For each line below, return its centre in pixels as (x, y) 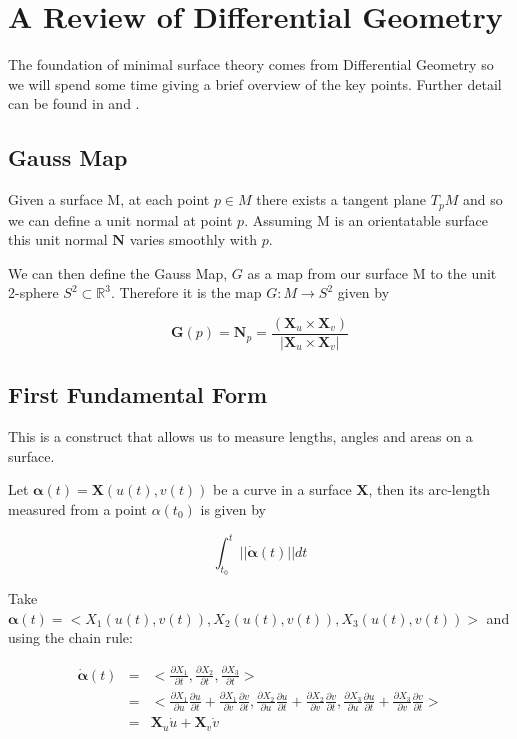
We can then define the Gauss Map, (118, 272)
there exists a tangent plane (341, 199)
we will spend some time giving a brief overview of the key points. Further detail (255, 83)
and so (482, 199)
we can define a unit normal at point (120, 219)
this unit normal (58, 239)
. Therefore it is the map (186, 292)
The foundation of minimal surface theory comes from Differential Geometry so (251, 64)
